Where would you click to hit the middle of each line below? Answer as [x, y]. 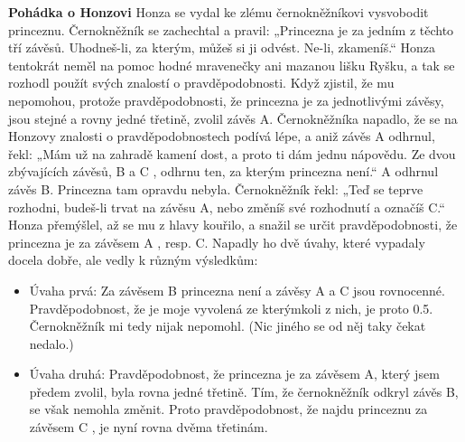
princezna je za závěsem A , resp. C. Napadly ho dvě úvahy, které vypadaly [217, 242]
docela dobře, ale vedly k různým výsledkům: [133, 260]
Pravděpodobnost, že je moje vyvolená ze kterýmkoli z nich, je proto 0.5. [231, 308]
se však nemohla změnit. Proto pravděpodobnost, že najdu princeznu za [228, 409]
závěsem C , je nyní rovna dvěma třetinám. [149, 427]
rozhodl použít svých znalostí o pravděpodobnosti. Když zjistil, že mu [201, 83]
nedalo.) [51, 343]
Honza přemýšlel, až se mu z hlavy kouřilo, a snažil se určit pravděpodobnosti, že [233, 225]
